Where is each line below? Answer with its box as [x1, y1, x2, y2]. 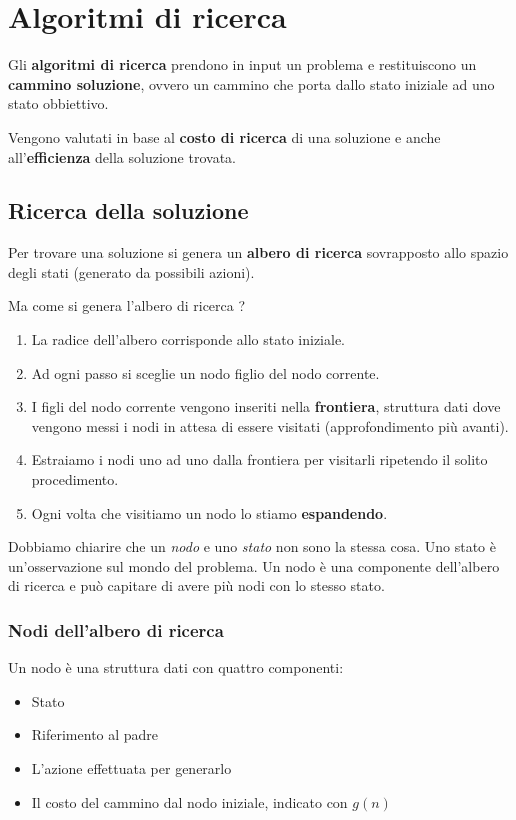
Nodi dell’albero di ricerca [8, 617, 224, 642]
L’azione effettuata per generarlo [31, 758, 232, 779]
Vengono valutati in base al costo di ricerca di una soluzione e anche [8, 126, 441, 147]
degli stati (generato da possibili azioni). [8, 261, 255, 282]
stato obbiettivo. [8, 93, 109, 114]
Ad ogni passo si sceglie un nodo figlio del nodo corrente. [31, 362, 380, 383]
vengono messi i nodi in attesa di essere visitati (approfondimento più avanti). [31, 415, 509, 436]
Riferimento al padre [31, 724, 159, 745]
